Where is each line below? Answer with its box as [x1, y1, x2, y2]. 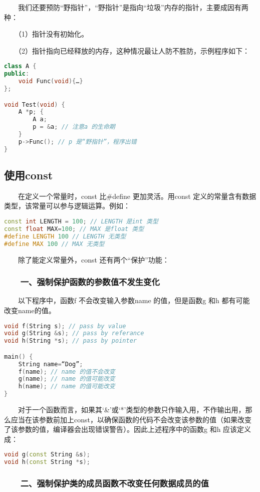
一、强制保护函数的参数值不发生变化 [20, 276, 160, 288]
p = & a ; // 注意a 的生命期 [33, 123, 115, 131]
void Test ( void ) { [4, 101, 65, 108]
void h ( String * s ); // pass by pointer [4, 337, 137, 345]
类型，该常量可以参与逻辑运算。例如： [4, 200, 130, 211]
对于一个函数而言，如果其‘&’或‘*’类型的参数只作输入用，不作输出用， [18, 404, 245, 415]
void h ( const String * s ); [4, 458, 90, 466]
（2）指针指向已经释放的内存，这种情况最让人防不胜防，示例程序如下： [18, 45, 249, 56]
